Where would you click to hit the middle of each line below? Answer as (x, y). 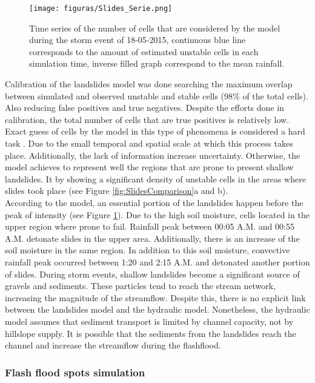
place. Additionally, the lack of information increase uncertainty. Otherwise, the (153, 155)
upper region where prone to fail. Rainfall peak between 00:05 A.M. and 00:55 (150, 226)
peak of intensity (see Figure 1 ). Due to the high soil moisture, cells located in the (157, 214)
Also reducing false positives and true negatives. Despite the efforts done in (144, 108)
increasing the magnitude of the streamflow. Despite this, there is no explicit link (155, 297)
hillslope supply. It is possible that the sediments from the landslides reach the (151, 333)
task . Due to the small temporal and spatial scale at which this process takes (149, 143)
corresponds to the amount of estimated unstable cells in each (144, 51)
